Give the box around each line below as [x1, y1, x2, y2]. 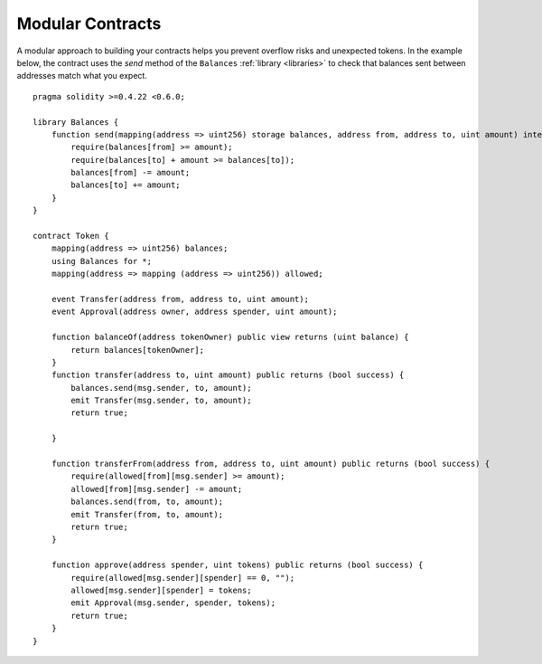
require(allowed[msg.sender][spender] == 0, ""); [70, 573, 295, 583]
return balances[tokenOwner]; [70, 345, 205, 355]
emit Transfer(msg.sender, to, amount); [70, 395, 252, 406]
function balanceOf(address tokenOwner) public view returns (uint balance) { [51, 332, 409, 343]
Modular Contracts [16, 14, 162, 33]
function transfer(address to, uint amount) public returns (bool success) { [51, 370, 405, 380]
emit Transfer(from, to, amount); [70, 509, 224, 519]
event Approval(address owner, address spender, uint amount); [51, 307, 338, 317]
